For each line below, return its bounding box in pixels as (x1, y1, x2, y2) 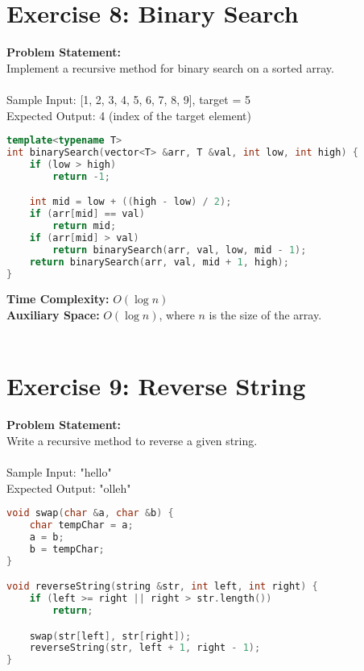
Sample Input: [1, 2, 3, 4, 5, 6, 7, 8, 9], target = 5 (6, 90, 250, 107)
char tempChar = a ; (29, 519, 134, 531)
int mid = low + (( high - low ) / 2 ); (29, 196, 232, 208)
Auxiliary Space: (6, 306, 100, 323)
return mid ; (52, 220, 117, 231)
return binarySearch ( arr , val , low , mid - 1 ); (52, 244, 307, 256)
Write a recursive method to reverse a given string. (6, 431, 258, 448)
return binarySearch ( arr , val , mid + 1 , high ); (29, 256, 289, 268)
